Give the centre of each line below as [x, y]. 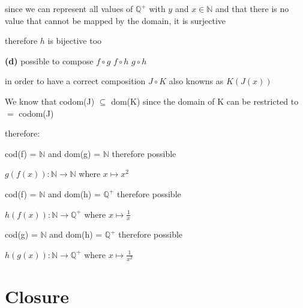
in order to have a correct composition [75, 81]
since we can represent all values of [69, 8]
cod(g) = [21, 234]
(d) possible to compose [49, 60]
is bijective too [75, 41]
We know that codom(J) [50, 101]
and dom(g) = [74, 153]
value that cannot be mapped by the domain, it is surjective [115, 20]
